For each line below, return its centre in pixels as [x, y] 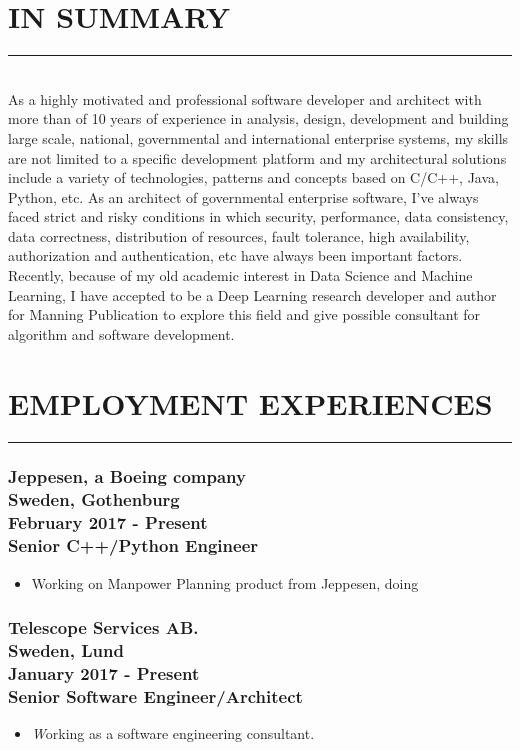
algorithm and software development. [121, 333]
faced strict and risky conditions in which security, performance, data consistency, [258, 216]
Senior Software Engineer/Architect [155, 695]
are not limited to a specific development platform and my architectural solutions [257, 157]
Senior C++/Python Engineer [133, 545]
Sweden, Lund [66, 649]
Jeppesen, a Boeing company [127, 476]
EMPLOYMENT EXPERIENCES [250, 402]
